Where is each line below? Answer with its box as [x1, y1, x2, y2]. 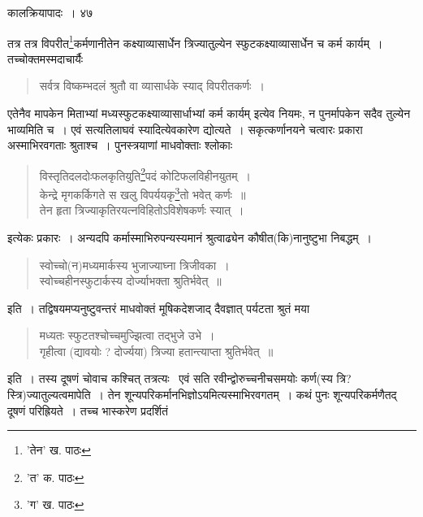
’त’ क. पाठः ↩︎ [26, 468, 84, 485]
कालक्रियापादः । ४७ [7, 4, 93, 20]
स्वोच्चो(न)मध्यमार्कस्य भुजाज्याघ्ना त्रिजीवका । [39, 256, 230, 273]
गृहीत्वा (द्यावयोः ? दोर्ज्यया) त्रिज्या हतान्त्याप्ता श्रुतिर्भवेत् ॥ [39, 342, 274, 359]
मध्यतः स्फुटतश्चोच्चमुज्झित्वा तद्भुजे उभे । [39, 327, 215, 344]
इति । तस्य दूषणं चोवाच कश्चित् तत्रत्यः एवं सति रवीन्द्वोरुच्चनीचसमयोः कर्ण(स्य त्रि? [7, 370, 352, 387]
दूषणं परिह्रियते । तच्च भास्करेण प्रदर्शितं [7, 402, 169, 419]
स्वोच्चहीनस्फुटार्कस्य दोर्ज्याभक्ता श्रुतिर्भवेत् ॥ [39, 272, 222, 289]
